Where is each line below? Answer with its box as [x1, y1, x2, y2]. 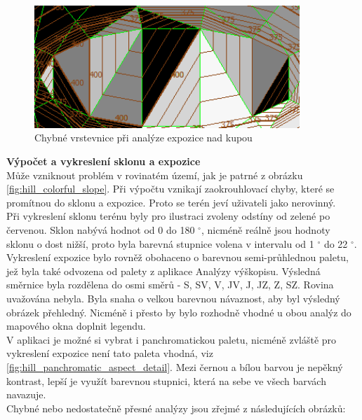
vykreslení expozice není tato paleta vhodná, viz [6, 346, 213, 360]
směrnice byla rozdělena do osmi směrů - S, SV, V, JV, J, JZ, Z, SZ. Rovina [6, 277, 334, 292]
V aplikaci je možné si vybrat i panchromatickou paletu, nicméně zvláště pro [6, 332, 337, 346]
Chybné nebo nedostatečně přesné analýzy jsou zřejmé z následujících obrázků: [6, 400, 346, 415]
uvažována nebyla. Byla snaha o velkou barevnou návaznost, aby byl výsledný [6, 290, 340, 305]
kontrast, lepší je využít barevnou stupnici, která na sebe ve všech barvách [6, 373, 326, 388]
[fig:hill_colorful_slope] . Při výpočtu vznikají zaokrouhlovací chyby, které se [6, 181, 335, 196]
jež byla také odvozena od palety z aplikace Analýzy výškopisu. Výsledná [6, 263, 321, 278]
